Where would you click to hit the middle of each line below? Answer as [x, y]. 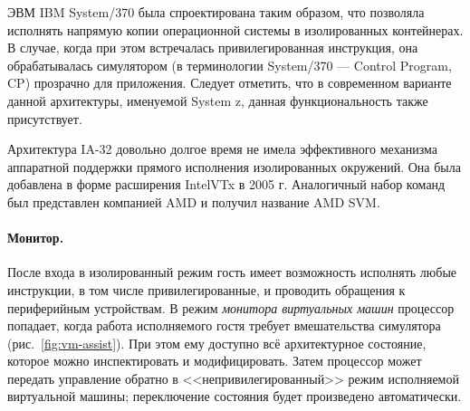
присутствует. [45, 118]
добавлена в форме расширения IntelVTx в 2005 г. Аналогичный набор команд [226, 184]
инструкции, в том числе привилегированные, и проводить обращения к [206, 289]
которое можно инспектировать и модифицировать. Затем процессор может [215, 361]
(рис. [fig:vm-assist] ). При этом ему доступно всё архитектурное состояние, [217, 343]
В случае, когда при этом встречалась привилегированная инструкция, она [213, 48]
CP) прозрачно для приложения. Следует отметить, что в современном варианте [230, 83]
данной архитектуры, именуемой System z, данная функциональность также [218, 100]
